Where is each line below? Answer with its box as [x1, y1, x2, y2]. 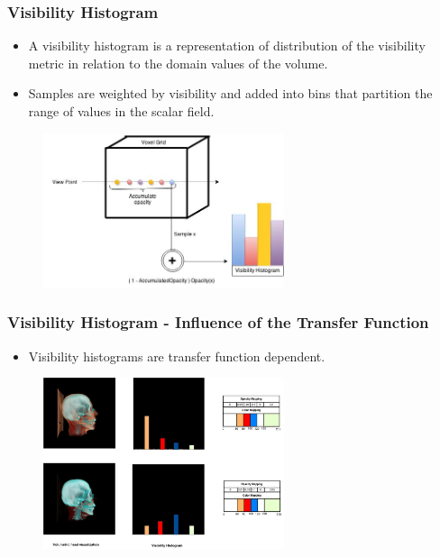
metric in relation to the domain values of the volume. [28, 53, 328, 72]
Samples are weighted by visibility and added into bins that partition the [28, 84, 433, 103]
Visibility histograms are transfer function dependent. [28, 346, 325, 365]
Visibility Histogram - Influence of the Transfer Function [7, 311, 429, 333]
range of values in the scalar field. [28, 102, 215, 120]
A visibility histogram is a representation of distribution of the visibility [28, 36, 426, 55]
